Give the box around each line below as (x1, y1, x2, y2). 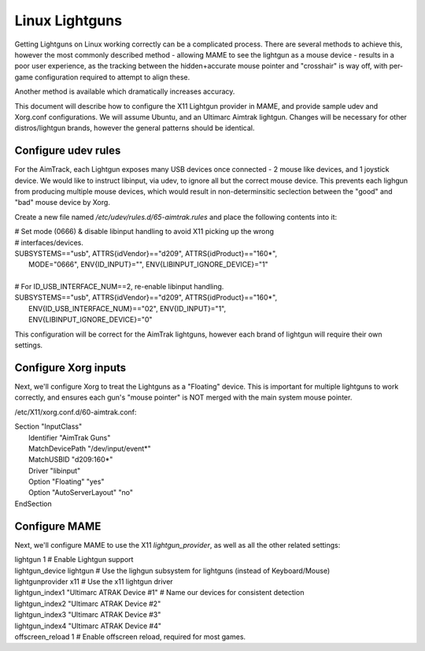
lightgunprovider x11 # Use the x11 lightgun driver (14, 576, 173, 586)
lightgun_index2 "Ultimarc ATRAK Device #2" (14, 599, 161, 608)
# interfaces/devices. (14, 237, 84, 247)
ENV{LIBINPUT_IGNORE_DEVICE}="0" (28, 315, 153, 325)
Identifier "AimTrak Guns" (28, 433, 111, 442)
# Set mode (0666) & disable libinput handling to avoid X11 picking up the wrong (14, 227, 275, 236)
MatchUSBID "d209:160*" (28, 455, 113, 464)
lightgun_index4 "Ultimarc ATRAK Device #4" (14, 621, 161, 631)
